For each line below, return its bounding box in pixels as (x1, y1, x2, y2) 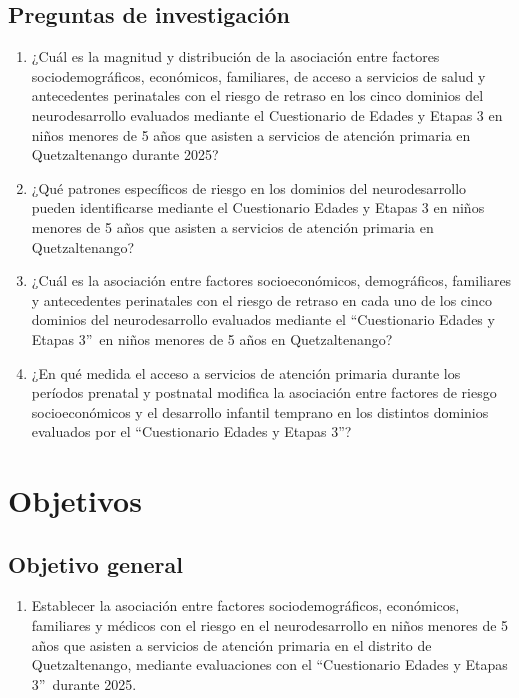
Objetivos (8, 480, 142, 521)
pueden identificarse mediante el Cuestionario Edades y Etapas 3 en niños (31, 197, 485, 218)
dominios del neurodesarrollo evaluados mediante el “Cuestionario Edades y (31, 309, 495, 330)
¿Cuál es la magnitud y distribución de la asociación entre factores (31, 46, 440, 67)
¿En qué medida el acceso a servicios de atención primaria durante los (31, 362, 461, 383)
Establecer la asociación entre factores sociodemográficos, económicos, (31, 595, 460, 616)
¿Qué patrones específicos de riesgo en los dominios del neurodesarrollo (31, 177, 467, 198)
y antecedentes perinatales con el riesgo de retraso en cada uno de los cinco (31, 289, 492, 310)
